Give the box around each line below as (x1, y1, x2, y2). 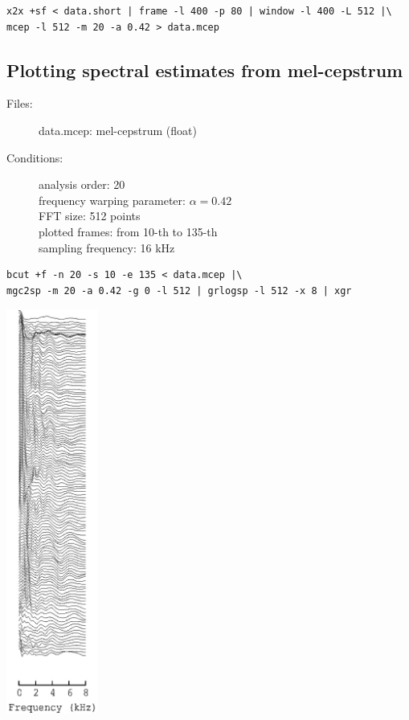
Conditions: (6, 149, 63, 166)
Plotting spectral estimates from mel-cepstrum (6, 57, 403, 82)
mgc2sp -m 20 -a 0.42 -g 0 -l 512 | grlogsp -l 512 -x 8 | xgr (6, 284, 352, 297)
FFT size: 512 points (39, 207, 141, 224)
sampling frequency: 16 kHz (39, 239, 175, 256)
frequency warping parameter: (39, 191, 186, 208)
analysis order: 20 (39, 176, 125, 193)
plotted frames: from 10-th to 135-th (39, 223, 218, 239)
